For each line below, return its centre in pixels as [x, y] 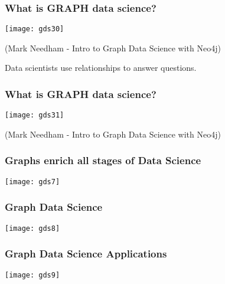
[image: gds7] [32, 182]
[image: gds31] [35, 115]
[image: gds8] [32, 228]
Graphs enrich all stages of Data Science [103, 160]
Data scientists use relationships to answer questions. [101, 68]
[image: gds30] [35, 29]
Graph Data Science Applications [86, 254]
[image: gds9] [32, 275]
